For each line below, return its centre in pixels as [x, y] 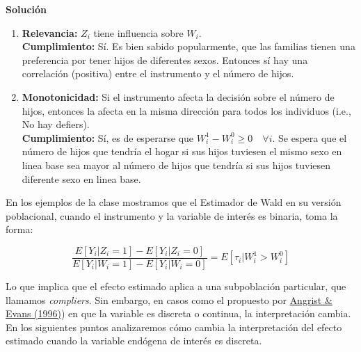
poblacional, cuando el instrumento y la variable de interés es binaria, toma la [172, 215]
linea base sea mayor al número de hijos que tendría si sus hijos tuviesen [176, 165]
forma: [19, 229]
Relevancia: [50, 32]
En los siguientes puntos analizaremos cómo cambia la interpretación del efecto [174, 327]
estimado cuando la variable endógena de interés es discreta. [134, 341]
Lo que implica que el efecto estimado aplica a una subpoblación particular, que [176, 286]
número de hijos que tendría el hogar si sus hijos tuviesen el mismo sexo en [182, 151]
